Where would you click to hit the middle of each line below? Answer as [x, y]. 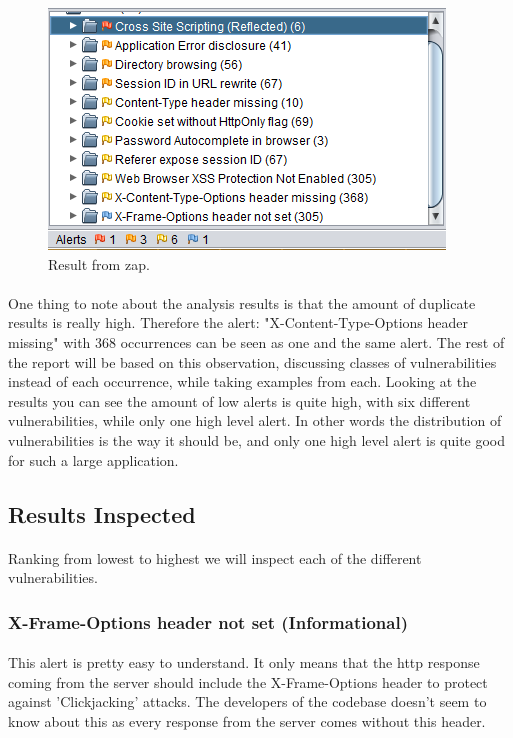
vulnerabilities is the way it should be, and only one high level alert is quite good [257, 439]
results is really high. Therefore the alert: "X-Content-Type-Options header [238, 322]
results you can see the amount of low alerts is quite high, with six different [239, 400]
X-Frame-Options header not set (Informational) [208, 621]
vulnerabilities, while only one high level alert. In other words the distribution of [255, 420]
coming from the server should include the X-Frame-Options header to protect [248, 681]
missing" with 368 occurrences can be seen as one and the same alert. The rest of [256, 341]
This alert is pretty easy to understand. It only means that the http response [244, 662]
